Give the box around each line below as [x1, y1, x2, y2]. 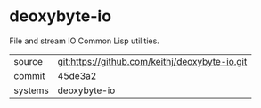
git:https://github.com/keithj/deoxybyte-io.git [57, 55, 248, 67]
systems [13, 84, 49, 96]
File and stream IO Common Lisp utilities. [9, 35, 160, 46]
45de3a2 [57, 69, 97, 81]
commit [13, 69, 45, 81]
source [13, 55, 43, 67]
